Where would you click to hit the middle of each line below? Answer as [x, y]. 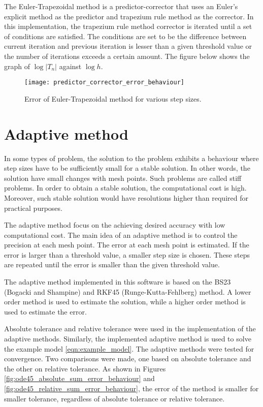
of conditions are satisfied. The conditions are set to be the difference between [125, 36]
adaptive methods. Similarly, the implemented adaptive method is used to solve [128, 339]
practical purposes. [33, 208]
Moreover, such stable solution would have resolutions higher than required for [126, 197]
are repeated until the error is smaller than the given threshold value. [112, 264]
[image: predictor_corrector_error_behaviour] [104, 83]
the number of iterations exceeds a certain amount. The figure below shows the [127, 56]
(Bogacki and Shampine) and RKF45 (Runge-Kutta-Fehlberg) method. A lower [128, 291]
